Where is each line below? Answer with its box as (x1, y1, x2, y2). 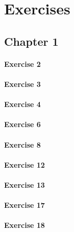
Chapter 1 (4, 33, 59, 49)
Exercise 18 (4, 220, 45, 230)
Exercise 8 (4, 139, 41, 150)
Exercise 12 (4, 159, 45, 170)
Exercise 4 (4, 99, 41, 110)
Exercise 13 (4, 179, 45, 190)
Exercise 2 (4, 58, 41, 69)
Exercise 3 (4, 78, 41, 89)
